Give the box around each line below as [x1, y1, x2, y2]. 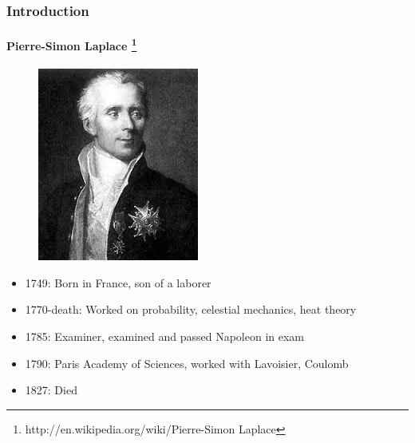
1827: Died [25, 382, 77, 398]
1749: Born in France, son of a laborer [25, 274, 211, 291]
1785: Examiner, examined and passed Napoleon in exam [25, 328, 305, 345]
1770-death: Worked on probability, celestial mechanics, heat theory [25, 301, 357, 318]
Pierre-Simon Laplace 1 [6, 35, 137, 54]
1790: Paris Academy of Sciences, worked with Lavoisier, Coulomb [25, 354, 349, 371]
